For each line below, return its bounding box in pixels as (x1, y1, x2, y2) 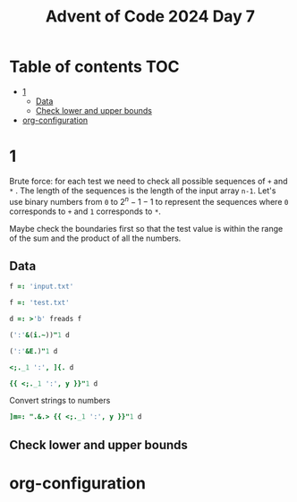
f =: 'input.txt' (9, 282, 74, 292)
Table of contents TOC (9, 56, 181, 77)
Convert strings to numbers (9, 396, 111, 406)
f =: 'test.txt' (9, 298, 70, 308)
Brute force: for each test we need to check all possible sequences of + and (9, 175, 288, 186)
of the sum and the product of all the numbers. (9, 233, 182, 243)
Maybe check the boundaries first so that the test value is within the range (9, 223, 284, 234)
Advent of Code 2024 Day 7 (45, 6, 256, 27)
